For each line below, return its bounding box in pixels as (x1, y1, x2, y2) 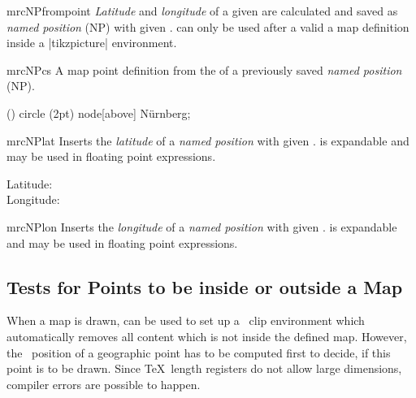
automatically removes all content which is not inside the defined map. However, (6, 327, 407, 344)
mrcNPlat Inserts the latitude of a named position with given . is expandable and (6, 132, 409, 149)
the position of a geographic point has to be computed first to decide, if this (6, 344, 391, 361)
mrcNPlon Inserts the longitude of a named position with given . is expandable (6, 218, 397, 235)
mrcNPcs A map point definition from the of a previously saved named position (6, 61, 402, 78)
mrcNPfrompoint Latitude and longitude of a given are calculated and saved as (6, 2, 398, 19)
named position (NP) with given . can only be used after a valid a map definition (6, 18, 409, 35)
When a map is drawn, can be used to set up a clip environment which (6, 312, 365, 329)
